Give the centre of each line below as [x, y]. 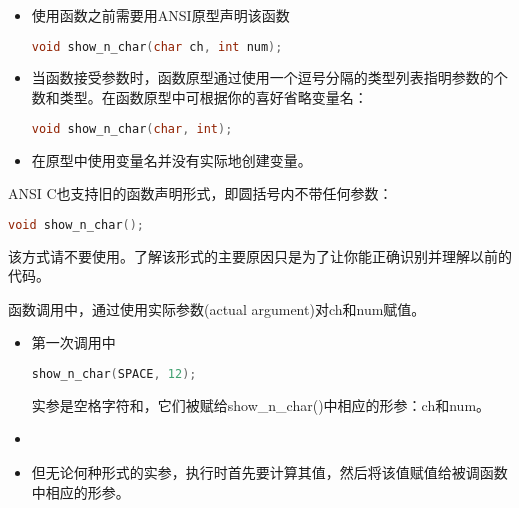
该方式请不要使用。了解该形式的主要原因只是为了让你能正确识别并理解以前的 [260, 255]
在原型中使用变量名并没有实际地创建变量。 [171, 159]
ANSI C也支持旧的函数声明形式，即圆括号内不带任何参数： [200, 193]
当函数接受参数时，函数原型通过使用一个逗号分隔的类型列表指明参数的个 [269, 77]
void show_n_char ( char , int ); [132, 128]
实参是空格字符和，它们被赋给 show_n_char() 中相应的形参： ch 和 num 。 [261, 404]
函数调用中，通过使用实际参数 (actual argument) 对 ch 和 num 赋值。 [217, 308]
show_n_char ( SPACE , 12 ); [114, 373]
